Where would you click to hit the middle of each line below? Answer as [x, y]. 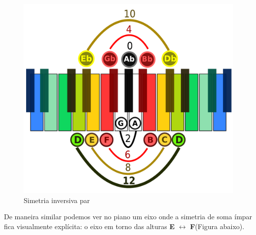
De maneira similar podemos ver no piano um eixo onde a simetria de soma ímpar [128, 217]
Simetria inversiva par [57, 200]
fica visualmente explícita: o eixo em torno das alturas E [90, 226]
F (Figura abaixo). [217, 226]
